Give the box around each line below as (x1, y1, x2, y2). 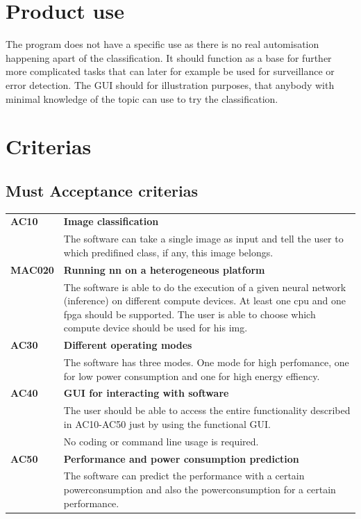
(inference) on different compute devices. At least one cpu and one (63, 293, 346, 308)
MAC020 (10, 262, 54, 277)
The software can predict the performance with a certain (63, 468, 305, 483)
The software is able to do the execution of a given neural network (63, 279, 346, 294)
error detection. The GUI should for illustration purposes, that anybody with (6, 77, 335, 92)
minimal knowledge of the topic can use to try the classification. (6, 91, 278, 106)
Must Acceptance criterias (6, 179, 198, 201)
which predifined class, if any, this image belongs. (63, 245, 274, 259)
